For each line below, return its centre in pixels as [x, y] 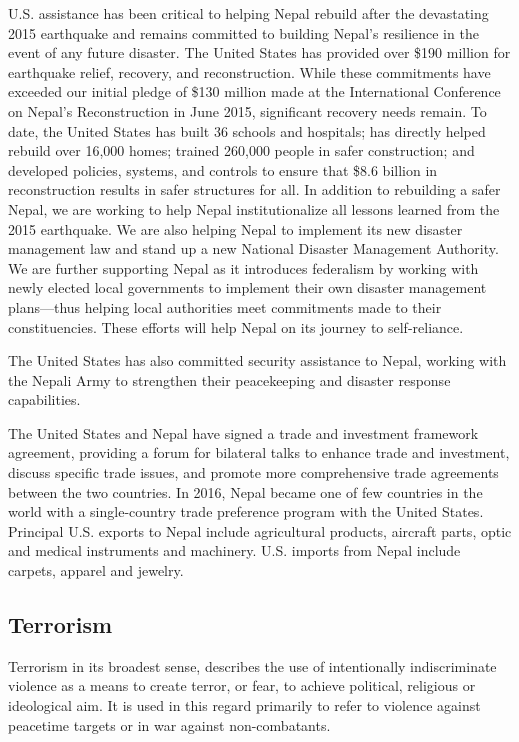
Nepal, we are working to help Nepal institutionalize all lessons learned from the [254, 208]
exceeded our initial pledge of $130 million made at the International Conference [254, 91]
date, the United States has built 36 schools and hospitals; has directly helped [247, 130]
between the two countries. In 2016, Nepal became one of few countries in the [245, 491]
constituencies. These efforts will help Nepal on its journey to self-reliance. [236, 326]
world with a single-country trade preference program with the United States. [246, 511]
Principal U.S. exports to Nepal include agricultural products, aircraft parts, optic [260, 530]
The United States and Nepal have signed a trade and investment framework [243, 432]
